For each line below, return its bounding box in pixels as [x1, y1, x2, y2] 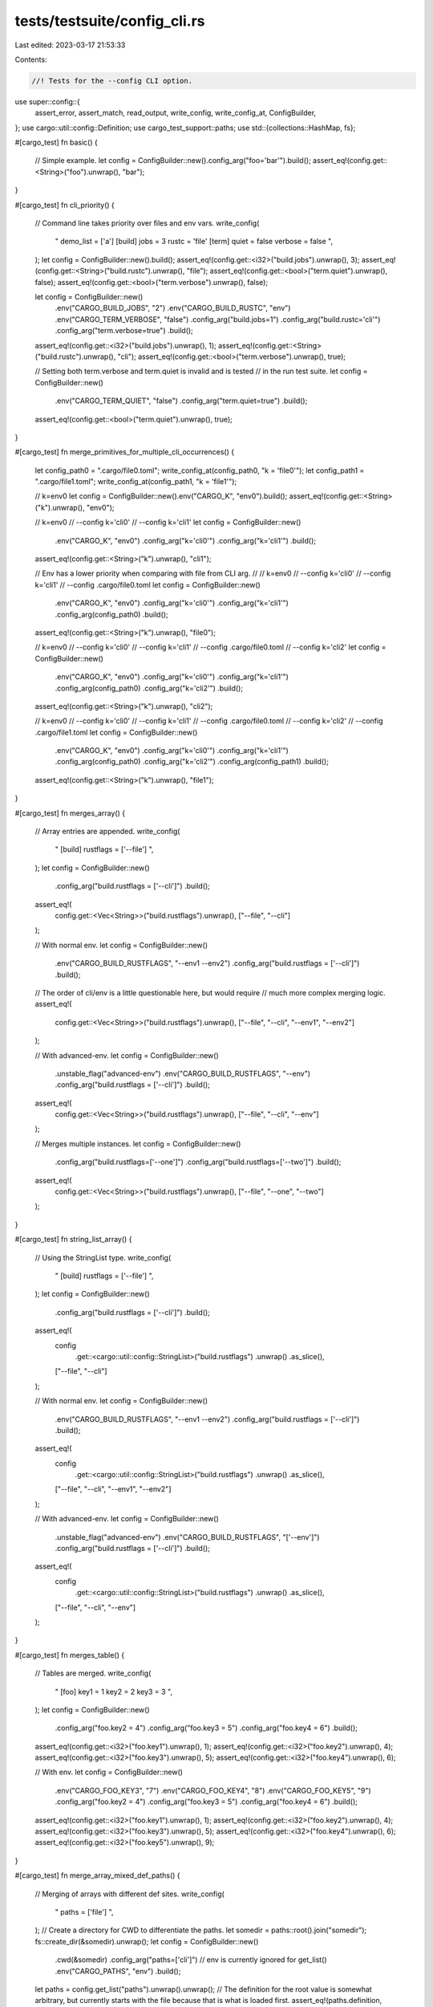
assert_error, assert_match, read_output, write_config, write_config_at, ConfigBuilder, [34, 108, 317, 118]
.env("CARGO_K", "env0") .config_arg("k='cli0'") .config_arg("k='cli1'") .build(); [55, 535, 317, 545]
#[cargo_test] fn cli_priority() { [14, 200, 115, 210]
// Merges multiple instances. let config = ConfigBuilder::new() [34, 1138, 241, 1148]
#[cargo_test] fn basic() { [14, 137, 98, 148]
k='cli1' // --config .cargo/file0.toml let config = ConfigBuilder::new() [34, 580, 261, 589]
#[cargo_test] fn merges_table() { [14, 1650, 124, 1659]
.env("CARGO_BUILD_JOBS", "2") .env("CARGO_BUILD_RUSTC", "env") [55, 303, 291, 313]
